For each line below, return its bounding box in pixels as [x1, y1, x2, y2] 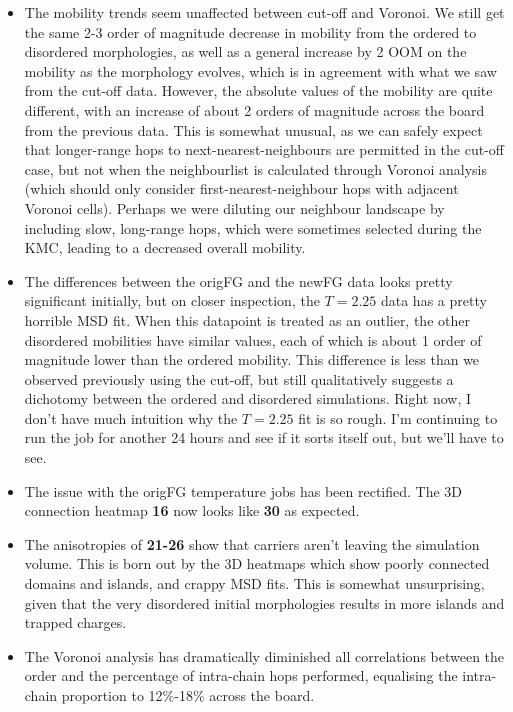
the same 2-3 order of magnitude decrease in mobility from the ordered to [24, 21, 477, 42]
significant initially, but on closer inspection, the [24, 290, 320, 311]
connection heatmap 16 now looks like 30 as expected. [24, 500, 360, 521]
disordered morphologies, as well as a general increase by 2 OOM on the [24, 41, 467, 62]
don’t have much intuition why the [24, 407, 238, 428]
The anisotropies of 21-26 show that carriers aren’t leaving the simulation [24, 533, 480, 554]
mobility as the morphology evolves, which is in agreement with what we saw [24, 60, 497, 81]
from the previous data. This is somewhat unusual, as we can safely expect [24, 119, 483, 140]
